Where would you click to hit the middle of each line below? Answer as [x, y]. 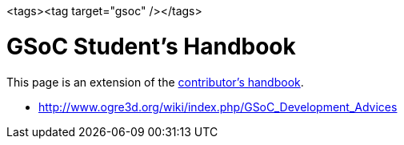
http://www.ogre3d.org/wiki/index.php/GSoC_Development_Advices [218, 107]
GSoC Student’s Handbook [151, 46]
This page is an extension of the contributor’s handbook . [155, 82]
